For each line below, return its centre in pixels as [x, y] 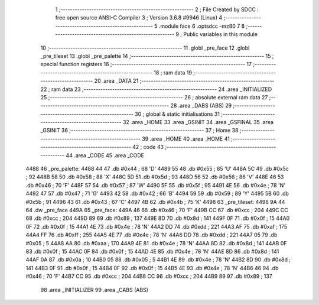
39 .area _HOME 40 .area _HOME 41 [186, 138]
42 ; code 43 [148, 147]
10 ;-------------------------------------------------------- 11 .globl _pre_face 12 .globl [145, 48]
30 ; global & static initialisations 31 [177, 114]
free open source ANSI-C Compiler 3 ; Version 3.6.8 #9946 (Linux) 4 [139, 18]
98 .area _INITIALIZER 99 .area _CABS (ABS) [95, 290]
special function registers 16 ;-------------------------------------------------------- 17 [146, 64]
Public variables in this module [221, 34]
